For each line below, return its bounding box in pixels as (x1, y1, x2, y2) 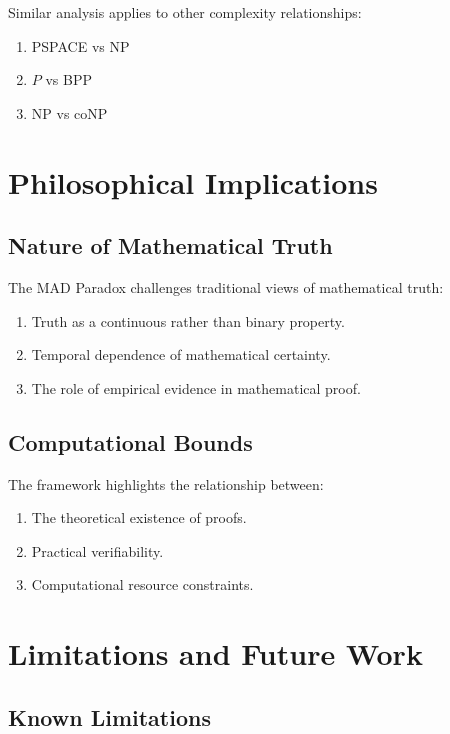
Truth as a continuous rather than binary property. (31, 310, 345, 331)
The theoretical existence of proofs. (31, 507, 247, 528)
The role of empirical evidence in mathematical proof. (31, 377, 361, 398)
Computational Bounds (8, 426, 253, 457)
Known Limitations (8, 701, 211, 732)
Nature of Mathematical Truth (8, 230, 333, 261)
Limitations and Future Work (8, 633, 423, 674)
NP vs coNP (31, 102, 108, 123)
